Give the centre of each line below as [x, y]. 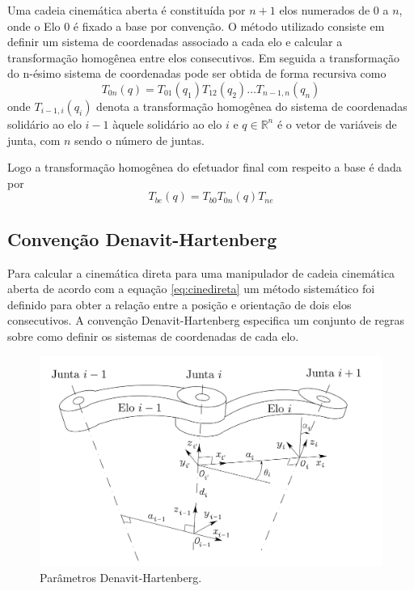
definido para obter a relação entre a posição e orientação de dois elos [180, 304]
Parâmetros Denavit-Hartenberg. [121, 577]
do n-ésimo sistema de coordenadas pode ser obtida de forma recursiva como [197, 73]
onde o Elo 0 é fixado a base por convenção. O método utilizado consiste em [196, 26]
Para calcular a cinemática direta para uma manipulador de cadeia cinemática [201, 272]
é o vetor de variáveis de [337, 123]
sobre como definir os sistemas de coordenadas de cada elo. [153, 336]
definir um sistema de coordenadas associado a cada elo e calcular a [175, 42]
